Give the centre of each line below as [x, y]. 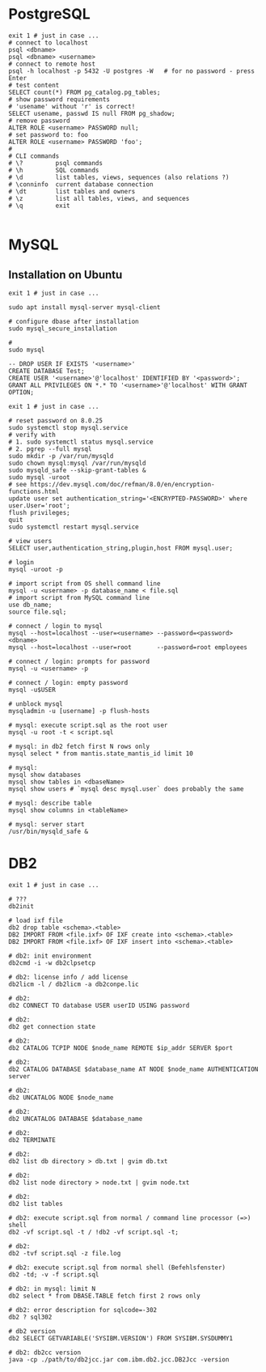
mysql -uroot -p [36, 569]
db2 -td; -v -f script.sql [54, 1274]
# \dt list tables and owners [72, 191]
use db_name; [30, 605]
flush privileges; [39, 512]
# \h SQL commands [54, 170]
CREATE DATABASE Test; [46, 371]
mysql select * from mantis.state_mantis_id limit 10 [101, 754]
